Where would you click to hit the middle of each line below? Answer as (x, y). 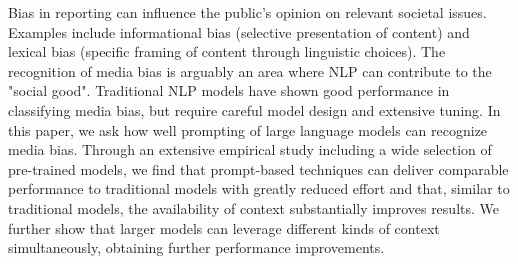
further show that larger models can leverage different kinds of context (224, 227)
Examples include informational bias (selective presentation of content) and (239, 31)
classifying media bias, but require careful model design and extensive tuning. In (254, 109)
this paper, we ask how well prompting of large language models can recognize (248, 129)
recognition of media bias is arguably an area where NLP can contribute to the (250, 70)
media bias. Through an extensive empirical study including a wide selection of (250, 149)
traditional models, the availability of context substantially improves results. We (253, 207)
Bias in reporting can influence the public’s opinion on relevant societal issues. (247, 12)
